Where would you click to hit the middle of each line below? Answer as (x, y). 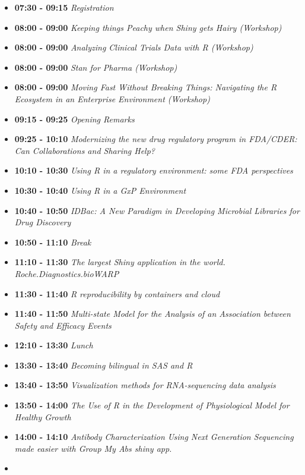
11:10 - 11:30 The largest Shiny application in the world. (120, 262)
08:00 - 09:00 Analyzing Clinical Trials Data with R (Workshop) (134, 47)
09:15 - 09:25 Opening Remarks (74, 119)
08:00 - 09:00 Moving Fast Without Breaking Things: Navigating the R (146, 87)
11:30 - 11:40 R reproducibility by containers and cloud (117, 293)
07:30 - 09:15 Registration (64, 7)
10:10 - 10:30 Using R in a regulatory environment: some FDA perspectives (154, 170)
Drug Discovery (43, 222)
